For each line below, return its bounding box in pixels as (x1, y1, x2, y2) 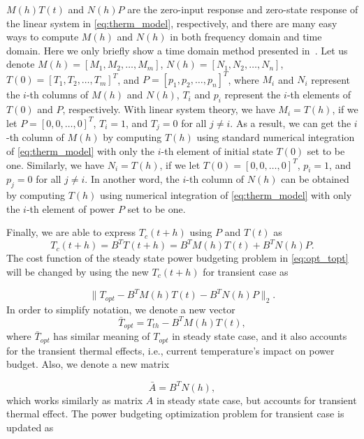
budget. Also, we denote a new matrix (6, 357, 170, 371)
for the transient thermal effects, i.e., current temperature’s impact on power (6, 343, 335, 357)
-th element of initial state (161, 143, 273, 158)
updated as (6, 419, 54, 434)
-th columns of (26, 87, 89, 102)
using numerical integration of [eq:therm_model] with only (100, 188, 352, 202)
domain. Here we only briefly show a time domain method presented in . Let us (6, 43, 348, 57)
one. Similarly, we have (6, 157, 105, 172)
